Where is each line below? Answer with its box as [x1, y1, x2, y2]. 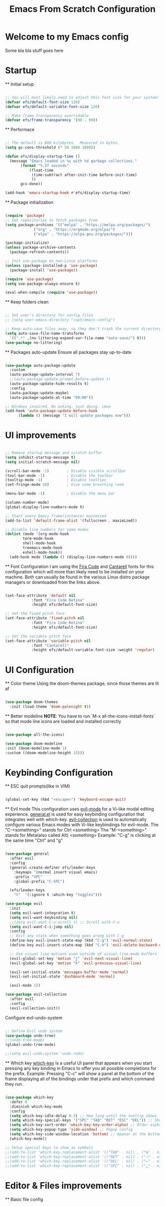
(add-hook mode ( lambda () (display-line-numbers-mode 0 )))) [9, 554, 137, 560]
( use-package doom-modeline [5, 741, 63, 746]
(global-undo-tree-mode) [5, 1042, 56, 1047]
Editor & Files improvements [5, 1180, 122, 1191]
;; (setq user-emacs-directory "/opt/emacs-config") [5, 317, 115, 323]
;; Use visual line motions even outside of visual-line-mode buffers [9, 951, 157, 956]
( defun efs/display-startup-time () [5, 154, 80, 159]
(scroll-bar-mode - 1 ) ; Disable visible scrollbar [5, 468, 126, 473]
